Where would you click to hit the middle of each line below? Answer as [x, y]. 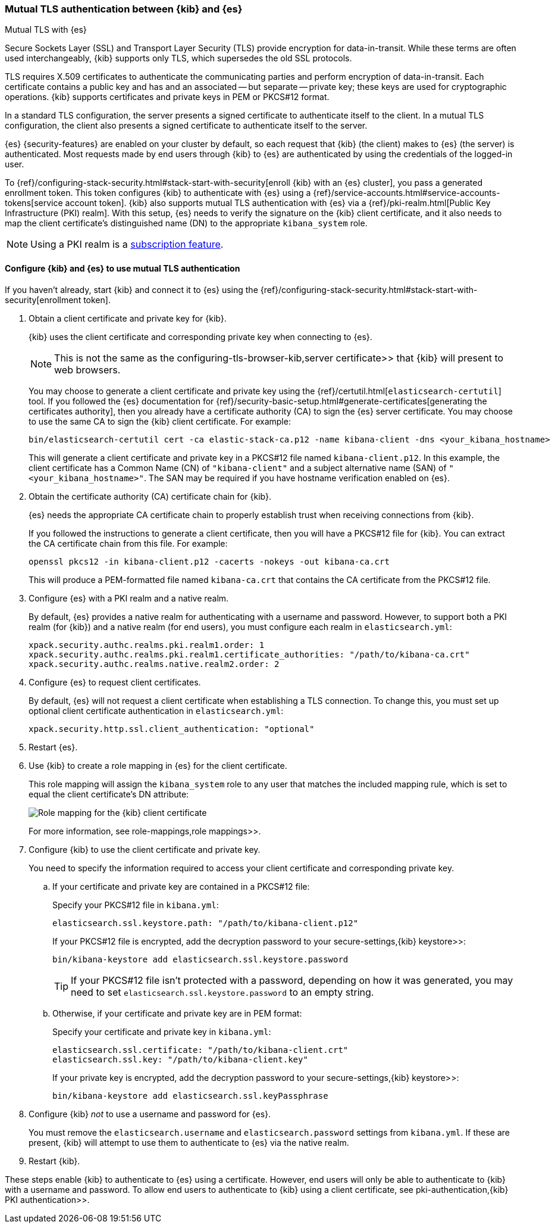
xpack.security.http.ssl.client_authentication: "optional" [172, 729]
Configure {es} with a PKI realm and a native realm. [129, 598]
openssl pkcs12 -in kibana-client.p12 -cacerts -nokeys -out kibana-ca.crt [209, 561]
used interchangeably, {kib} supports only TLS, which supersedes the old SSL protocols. [178, 58]
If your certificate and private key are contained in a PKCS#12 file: [181, 886]
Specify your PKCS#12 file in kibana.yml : [136, 905]
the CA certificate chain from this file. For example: [128, 543]
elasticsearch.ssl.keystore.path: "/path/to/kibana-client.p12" [206, 923]
